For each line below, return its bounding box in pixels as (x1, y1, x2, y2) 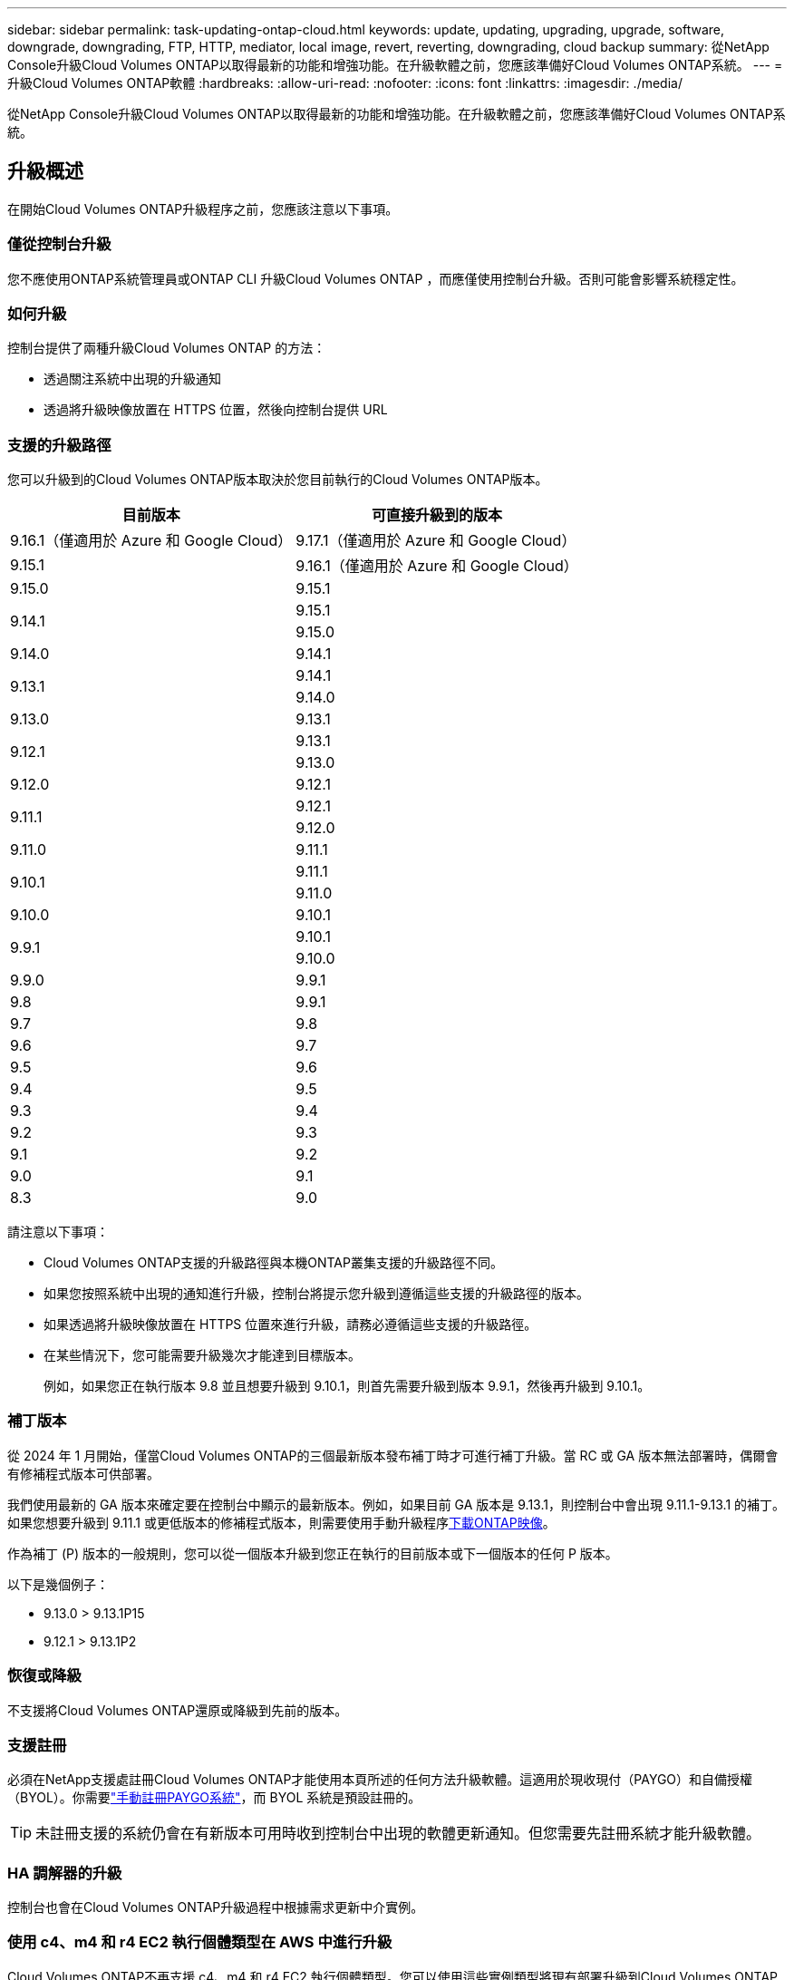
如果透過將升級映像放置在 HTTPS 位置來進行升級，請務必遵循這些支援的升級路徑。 (44, 1316, 537, 1333)
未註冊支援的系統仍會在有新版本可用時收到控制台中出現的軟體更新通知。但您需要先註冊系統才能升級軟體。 (35, 1824, 761, 1843)
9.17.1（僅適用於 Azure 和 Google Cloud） (295, 531, 576, 550)
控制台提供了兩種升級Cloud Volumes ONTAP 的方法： (7, 340, 326, 356)
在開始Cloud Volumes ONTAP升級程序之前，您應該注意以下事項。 (7, 200, 399, 217)
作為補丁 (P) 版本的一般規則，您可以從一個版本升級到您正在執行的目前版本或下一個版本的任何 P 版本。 (7, 1545, 618, 1561)
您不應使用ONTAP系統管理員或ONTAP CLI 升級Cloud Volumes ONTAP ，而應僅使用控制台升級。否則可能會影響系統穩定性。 (7, 270, 744, 286)
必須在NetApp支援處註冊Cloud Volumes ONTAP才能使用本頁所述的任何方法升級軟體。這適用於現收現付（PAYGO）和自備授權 (7, 1771, 753, 1788)
